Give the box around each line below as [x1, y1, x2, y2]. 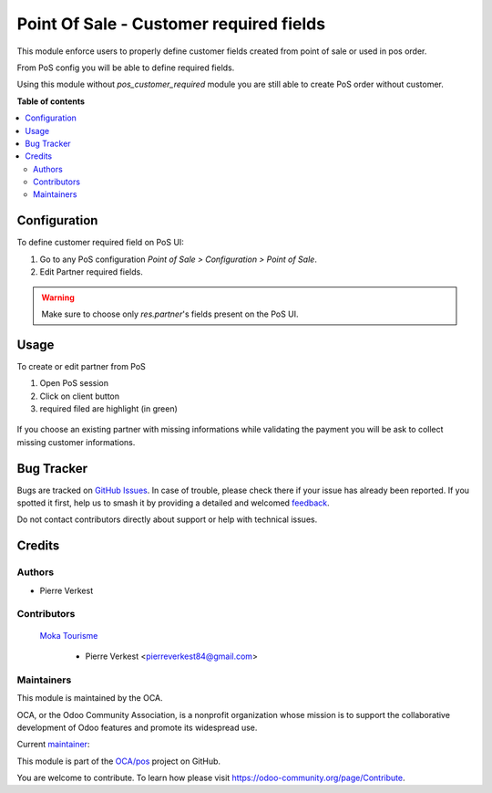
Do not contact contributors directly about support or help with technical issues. [16, 514, 318, 525]
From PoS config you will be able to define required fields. [16, 62, 235, 73]
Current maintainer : [16, 739, 90, 750]
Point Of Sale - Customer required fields [16, 14, 326, 34]
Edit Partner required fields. [39, 266, 143, 277]
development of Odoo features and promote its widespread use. [16, 722, 258, 733]
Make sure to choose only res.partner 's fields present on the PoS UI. [41, 308, 300, 319]
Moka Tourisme [39, 630, 98, 641]
